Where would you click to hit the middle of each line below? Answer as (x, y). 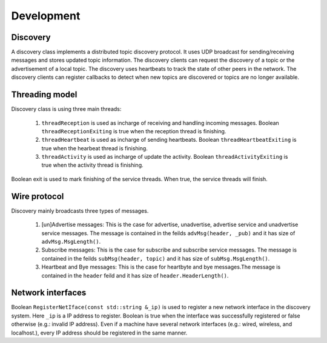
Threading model (44, 95)
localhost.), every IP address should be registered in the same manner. (99, 333)
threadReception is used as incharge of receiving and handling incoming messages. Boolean (160, 123)
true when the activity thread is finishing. (92, 165)
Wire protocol (38, 196)
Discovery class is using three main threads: (66, 109)
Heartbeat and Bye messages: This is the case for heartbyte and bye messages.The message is (161, 267)
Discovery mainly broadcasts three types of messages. (80, 211)
